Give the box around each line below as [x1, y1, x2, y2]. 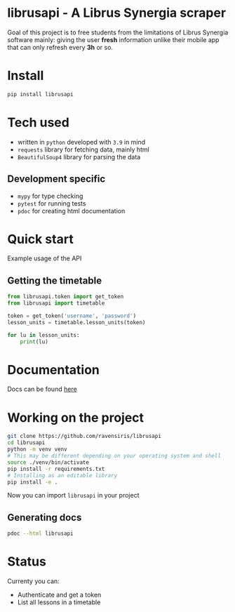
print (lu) [20, 338, 49, 345]
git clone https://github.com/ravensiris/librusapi [7, 433, 161, 440]
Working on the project [7, 409, 145, 425]
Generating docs [7, 511, 82, 524]
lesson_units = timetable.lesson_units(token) [7, 319, 146, 326]
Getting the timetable [7, 274, 102, 286]
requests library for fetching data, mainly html [17, 145, 149, 154]
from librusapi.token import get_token [7, 293, 124, 300]
